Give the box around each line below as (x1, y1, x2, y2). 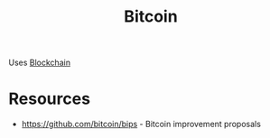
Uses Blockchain (8, 57, 71, 69)
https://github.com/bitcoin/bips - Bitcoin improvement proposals (21, 119, 261, 130)
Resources (8, 88, 91, 109)
